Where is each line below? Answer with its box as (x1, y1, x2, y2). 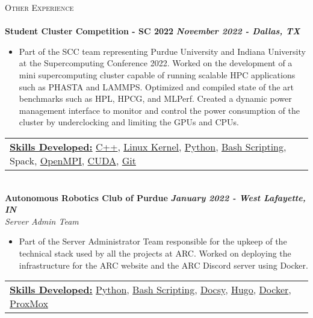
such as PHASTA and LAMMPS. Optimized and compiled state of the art (19, 80, 294, 93)
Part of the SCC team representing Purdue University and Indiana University (19, 45, 306, 57)
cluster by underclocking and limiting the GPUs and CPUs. (19, 116, 240, 128)
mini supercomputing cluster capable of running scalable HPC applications (19, 68, 296, 81)
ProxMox (10, 296, 48, 311)
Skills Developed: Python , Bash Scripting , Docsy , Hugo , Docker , (10, 282, 291, 297)
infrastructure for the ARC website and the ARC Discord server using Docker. (19, 258, 308, 271)
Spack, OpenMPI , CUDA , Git (10, 153, 136, 167)
